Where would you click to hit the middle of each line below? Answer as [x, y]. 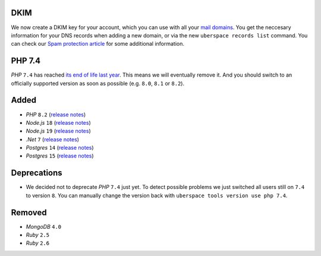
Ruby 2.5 [38, 235]
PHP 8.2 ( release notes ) [56, 114]
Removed [29, 212]
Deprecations [37, 173]
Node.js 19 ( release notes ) [59, 131]
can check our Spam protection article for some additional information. [97, 44]
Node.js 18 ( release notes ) [59, 122]
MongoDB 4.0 [44, 226]
